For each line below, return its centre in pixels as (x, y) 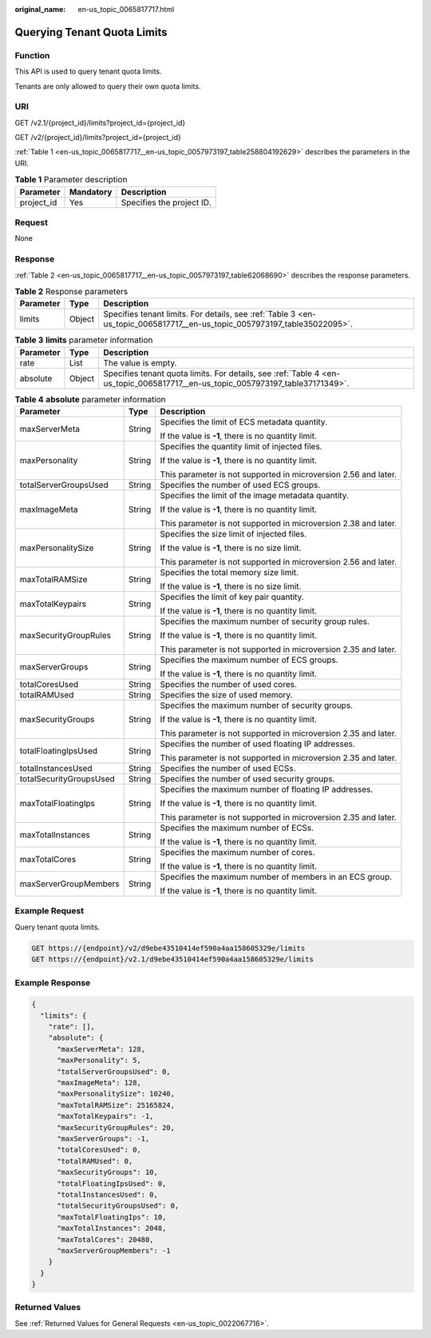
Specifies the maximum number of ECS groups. (249, 660)
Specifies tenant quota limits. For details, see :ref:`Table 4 (212, 373)
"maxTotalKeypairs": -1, (106, 1116)
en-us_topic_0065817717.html (126, 9)
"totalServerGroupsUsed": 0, (114, 1071)
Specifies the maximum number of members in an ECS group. (276, 877)
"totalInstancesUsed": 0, (108, 1194)
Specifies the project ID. (166, 202)
